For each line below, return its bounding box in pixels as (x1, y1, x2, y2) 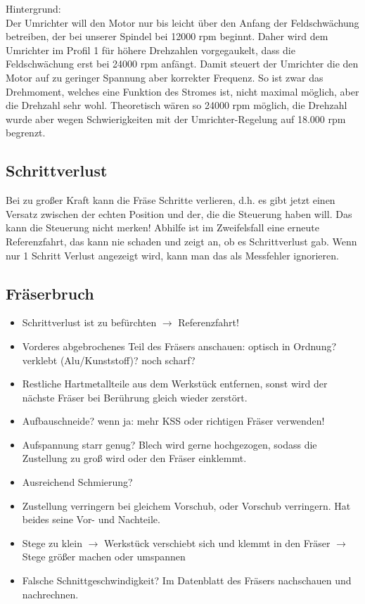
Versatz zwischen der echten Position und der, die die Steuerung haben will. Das (6, 206, 352, 221)
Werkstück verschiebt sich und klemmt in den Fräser (104, 535, 331, 550)
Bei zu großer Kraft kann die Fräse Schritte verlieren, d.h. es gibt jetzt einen (6, 193, 335, 207)
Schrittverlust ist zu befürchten (22, 315, 157, 330)
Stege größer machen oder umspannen (22, 549, 186, 564)
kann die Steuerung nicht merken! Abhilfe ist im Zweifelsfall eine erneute (6, 220, 319, 235)
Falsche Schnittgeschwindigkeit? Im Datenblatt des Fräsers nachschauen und (22, 573, 352, 588)
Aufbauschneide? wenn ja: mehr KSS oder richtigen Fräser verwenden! (22, 413, 325, 428)
